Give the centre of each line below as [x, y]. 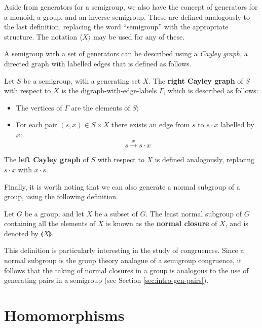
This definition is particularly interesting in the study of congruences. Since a [124, 250]
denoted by [21, 233]
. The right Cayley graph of [196, 80]
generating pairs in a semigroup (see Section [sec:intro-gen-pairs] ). [106, 280]
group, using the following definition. [61, 196]
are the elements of [101, 107]
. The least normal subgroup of [194, 213]
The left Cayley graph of [46, 159]
